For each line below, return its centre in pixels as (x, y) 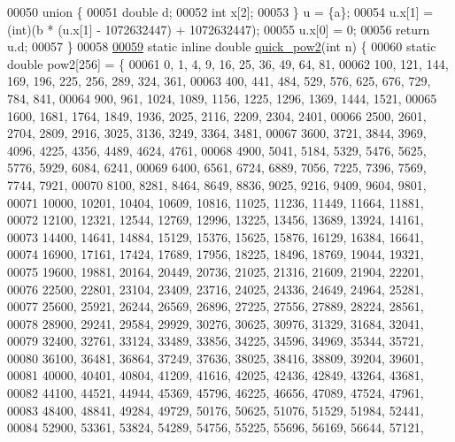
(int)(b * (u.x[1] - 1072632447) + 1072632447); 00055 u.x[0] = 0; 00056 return (219, 29)
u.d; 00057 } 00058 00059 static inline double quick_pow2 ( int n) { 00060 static (222, 46)
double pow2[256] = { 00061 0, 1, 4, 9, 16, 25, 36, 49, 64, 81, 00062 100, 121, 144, (228, 63)
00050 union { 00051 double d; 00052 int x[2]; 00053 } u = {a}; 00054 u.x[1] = (220, 11)
